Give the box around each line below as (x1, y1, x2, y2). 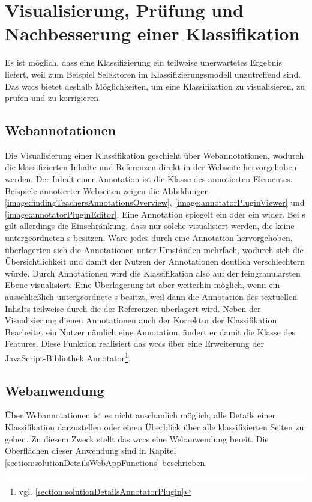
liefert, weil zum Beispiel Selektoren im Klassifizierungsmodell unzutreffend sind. (5, 67, 301, 80)
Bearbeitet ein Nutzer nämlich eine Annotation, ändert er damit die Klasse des (5, 325, 295, 338)
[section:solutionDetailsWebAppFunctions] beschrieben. (5, 456, 208, 468)
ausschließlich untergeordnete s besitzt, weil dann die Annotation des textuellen (5, 290, 297, 303)
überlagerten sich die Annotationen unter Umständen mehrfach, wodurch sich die (5, 243, 304, 256)
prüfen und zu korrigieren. (5, 91, 101, 104)
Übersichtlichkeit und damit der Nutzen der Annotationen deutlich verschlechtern (5, 255, 305, 268)
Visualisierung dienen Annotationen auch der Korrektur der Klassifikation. (5, 314, 280, 326)
